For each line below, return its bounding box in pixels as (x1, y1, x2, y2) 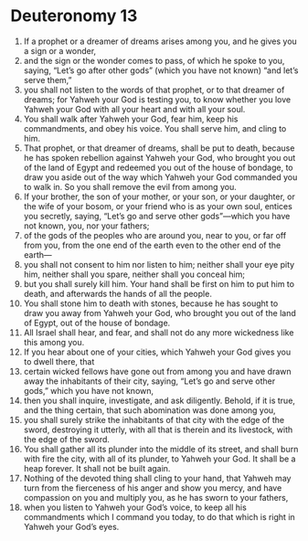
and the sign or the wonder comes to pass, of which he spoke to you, (23, 55, 285, 66)
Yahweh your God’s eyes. (23, 521, 120, 532)
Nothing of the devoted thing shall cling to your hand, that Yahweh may (23, 472, 292, 483)
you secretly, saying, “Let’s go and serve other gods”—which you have (23, 210, 291, 221)
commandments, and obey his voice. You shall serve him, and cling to (23, 122, 287, 133)
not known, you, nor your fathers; (23, 220, 150, 231)
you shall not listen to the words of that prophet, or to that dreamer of (23, 84, 285, 95)
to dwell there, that (23, 355, 95, 366)
